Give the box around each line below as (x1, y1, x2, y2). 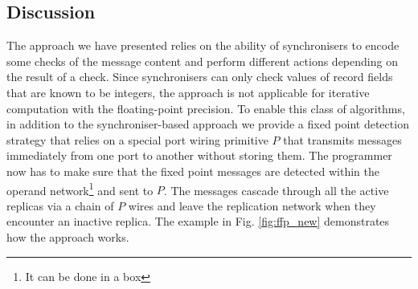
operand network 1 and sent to (6, 179, 154, 198)
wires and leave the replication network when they (128, 197, 376, 214)
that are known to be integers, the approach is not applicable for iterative (6, 83, 370, 100)
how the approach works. (6, 228, 129, 245)
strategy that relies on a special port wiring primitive (6, 131, 268, 148)
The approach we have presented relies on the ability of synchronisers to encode (6, 37, 400, 54)
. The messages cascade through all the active (163, 181, 389, 198)
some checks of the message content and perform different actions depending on (6, 52, 398, 69)
